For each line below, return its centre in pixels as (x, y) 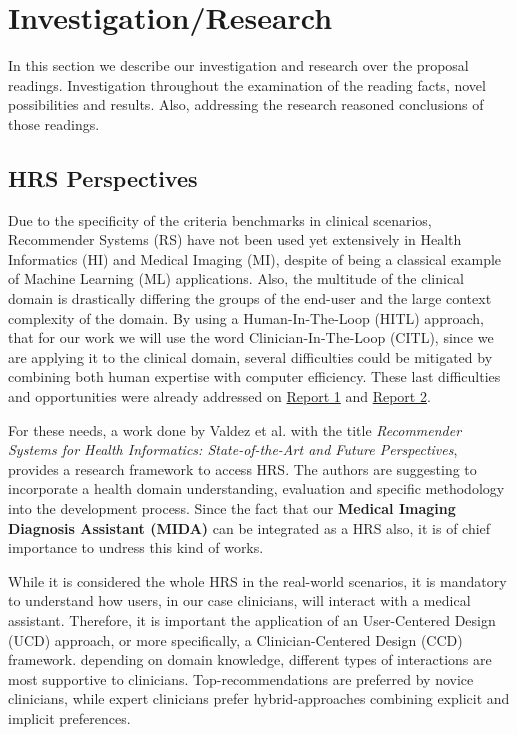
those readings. (54, 123)
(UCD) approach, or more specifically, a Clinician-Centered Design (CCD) (235, 639)
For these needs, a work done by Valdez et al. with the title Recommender (235, 429)
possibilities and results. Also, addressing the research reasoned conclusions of (246, 104)
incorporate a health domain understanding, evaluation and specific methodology (256, 488)
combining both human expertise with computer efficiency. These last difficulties (254, 376)
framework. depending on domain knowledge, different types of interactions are (250, 659)
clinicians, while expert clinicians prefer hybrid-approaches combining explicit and (259, 698)
